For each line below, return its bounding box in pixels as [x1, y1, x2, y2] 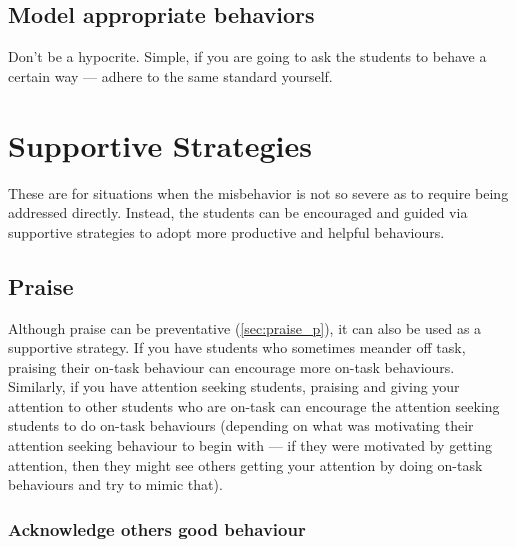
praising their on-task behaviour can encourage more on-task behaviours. [8, 356, 455, 377]
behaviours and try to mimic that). [8, 474, 223, 495]
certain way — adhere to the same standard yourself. [8, 65, 333, 86]
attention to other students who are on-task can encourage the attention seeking [8, 395, 500, 416]
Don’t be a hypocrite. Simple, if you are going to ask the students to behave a [8, 46, 487, 67]
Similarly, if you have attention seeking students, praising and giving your [8, 376, 460, 397]
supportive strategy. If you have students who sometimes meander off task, [8, 337, 466, 358]
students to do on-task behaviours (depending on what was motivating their [8, 415, 474, 436]
